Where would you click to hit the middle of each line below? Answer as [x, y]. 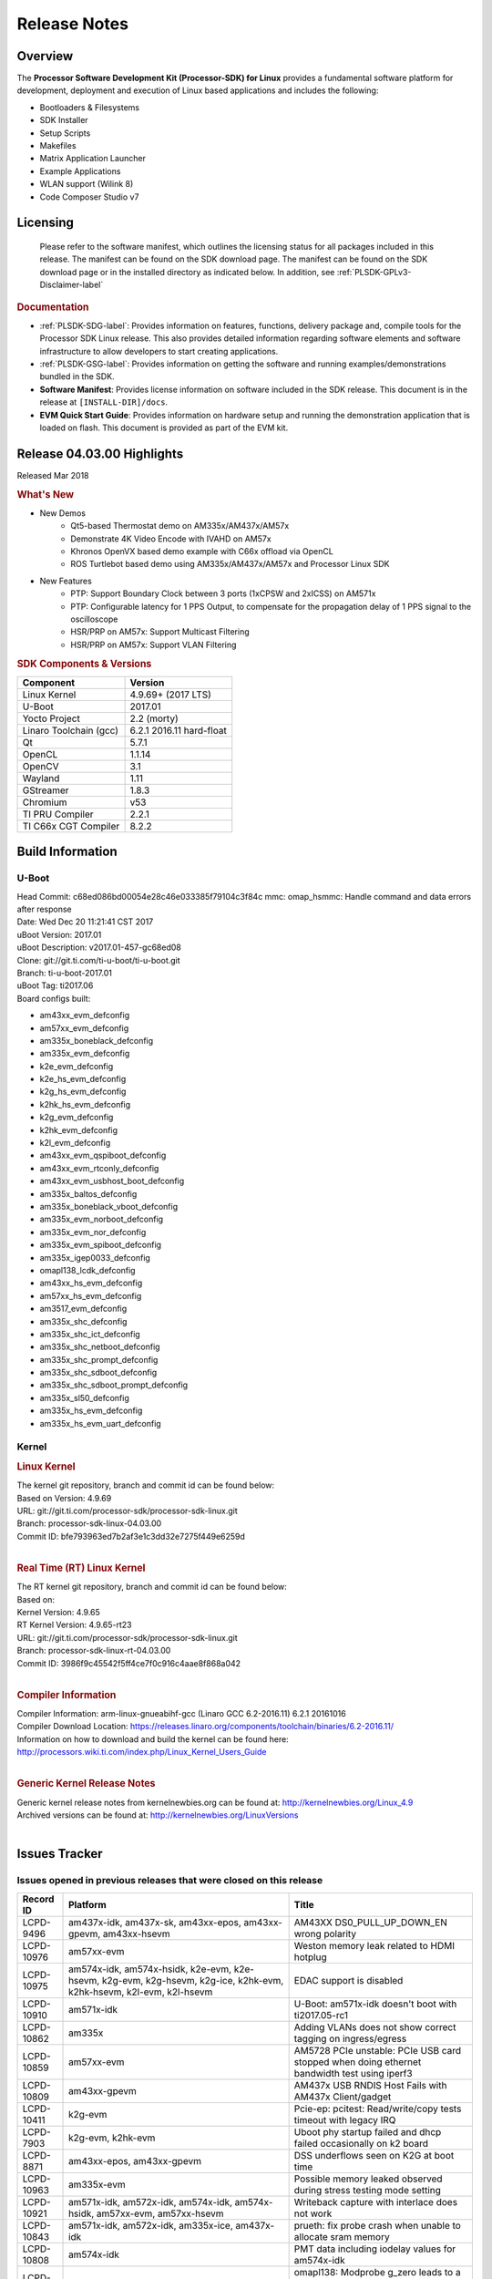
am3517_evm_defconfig [83, 1309]
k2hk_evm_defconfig [79, 1129]
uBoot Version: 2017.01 [59, 934]
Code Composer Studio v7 [89, 197]
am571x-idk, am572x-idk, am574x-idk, [150, 2202]
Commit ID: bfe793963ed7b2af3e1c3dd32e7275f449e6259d [131, 1536]
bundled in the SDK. [77, 376]
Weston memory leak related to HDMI [374, 1945]
